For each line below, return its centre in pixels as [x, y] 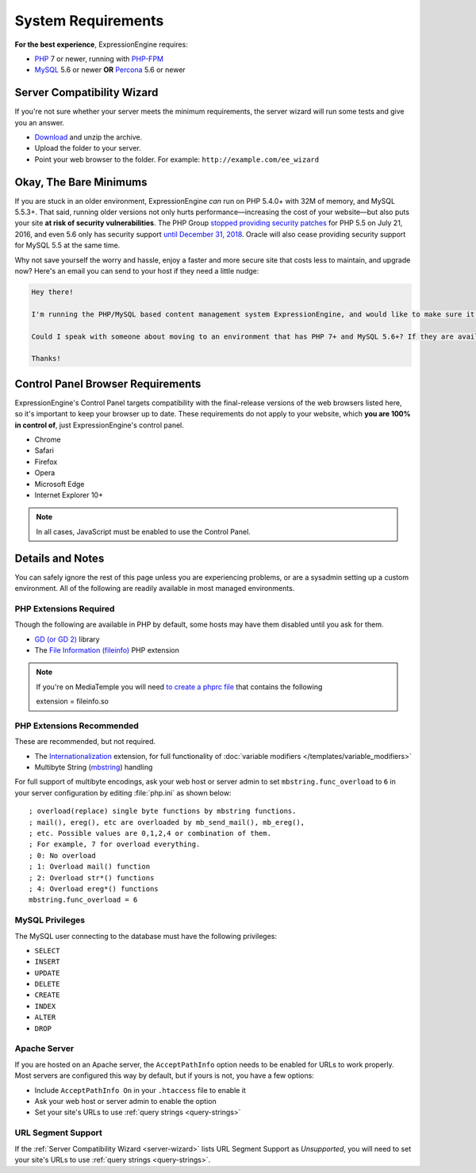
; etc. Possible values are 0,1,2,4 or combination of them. [150, 834]
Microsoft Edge [59, 484]
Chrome [48, 439]
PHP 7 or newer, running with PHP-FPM [99, 59]
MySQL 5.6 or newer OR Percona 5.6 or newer [110, 70]
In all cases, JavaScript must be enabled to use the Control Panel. [144, 531]
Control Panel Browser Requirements [108, 383]
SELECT [47, 951]
